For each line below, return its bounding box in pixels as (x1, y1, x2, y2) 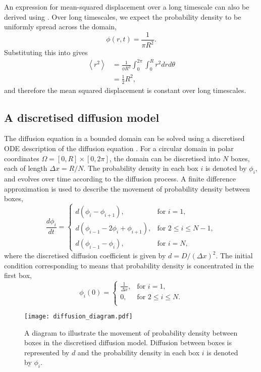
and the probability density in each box (77, 347, 200, 357)
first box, (4, 270, 32, 281)
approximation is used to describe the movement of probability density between (4, 183, 250, 194)
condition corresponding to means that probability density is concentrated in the (4, 260, 254, 270)
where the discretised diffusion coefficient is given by (4, 250, 166, 261)
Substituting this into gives (4, 47, 88, 58)
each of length (4, 163, 47, 173)
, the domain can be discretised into (109, 153, 221, 163)
